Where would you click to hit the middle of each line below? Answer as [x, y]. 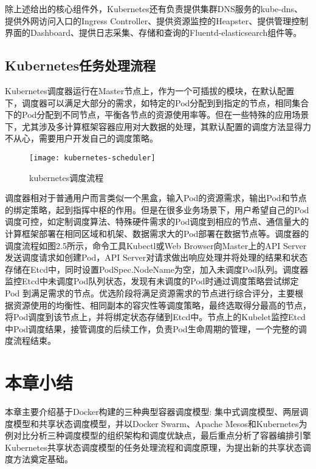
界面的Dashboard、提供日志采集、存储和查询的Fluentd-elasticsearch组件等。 [153, 33]
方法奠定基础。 [43, 459]
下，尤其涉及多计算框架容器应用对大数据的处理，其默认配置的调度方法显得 [154, 126]
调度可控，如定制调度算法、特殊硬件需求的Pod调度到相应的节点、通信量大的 [157, 221]
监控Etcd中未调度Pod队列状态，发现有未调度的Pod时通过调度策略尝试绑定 [152, 281]
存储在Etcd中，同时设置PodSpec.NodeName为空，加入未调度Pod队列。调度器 [157, 269]
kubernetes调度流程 [67, 177]
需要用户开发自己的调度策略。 [98, 138]
